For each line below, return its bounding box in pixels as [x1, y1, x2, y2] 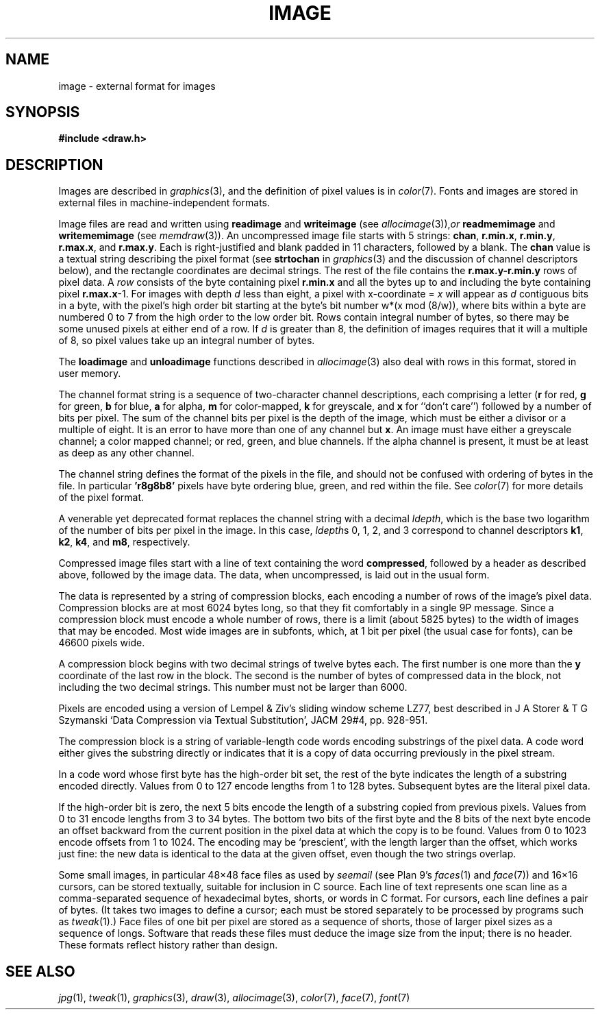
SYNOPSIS [5, 103, 80, 121]
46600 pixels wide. [58, 637, 145, 649]
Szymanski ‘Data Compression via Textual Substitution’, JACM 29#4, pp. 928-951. [58, 714, 428, 726]
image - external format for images [58, 80, 216, 92]
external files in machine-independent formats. [58, 197, 270, 209]
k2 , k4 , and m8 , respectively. [58, 536, 190, 548]
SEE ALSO [5, 962, 75, 980]
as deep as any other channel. [58, 447, 195, 459]
